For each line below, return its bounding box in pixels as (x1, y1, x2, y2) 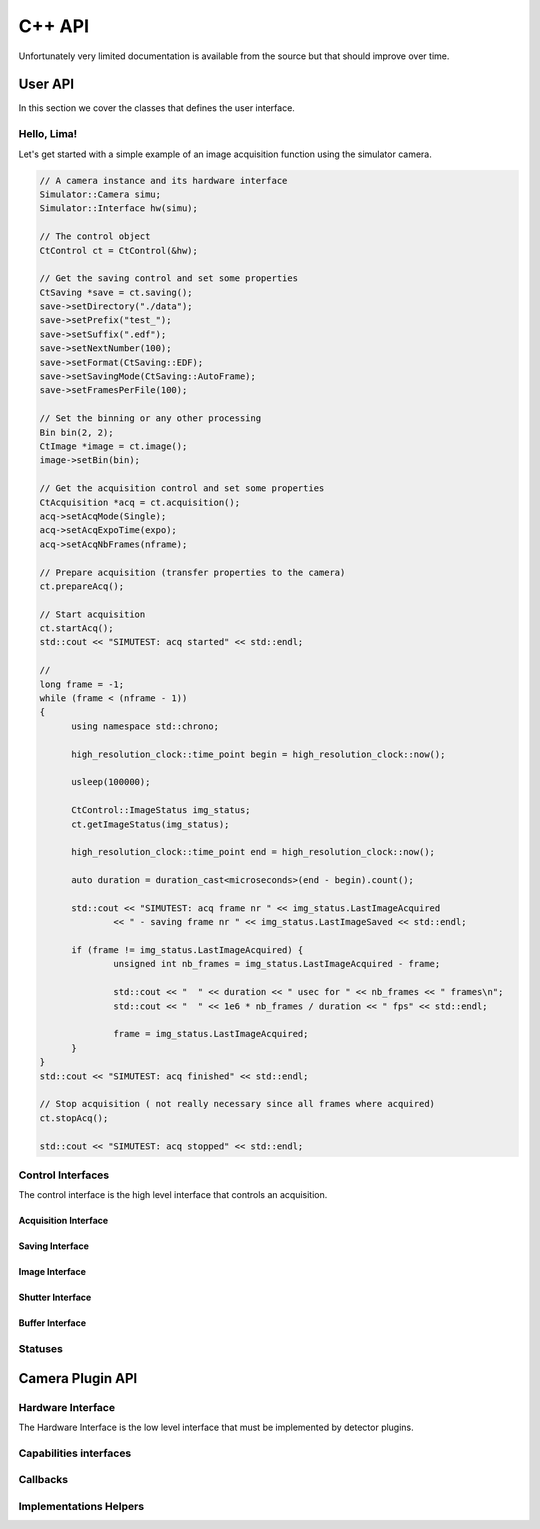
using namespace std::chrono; (71, 720, 220, 732)
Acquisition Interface (18, 1215, 109, 1227)
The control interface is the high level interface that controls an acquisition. (18, 1189, 328, 1201)
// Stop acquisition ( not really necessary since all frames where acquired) (39, 1098, 435, 1110)
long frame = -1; (39, 678, 125, 690)
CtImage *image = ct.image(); (39, 441, 188, 452)
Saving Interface (18, 1240, 90, 1252)
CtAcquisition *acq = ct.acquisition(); (39, 496, 240, 508)
